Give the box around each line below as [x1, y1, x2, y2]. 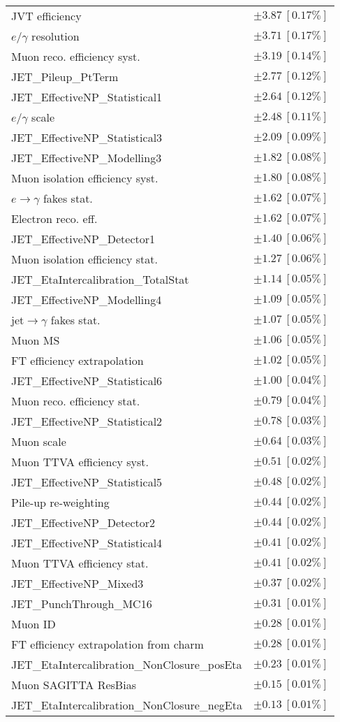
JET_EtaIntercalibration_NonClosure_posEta [11, 656, 242, 672]
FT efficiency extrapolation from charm [11, 636, 204, 652]
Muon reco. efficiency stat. [11, 393, 140, 409]
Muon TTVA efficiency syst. [11, 454, 149, 470]
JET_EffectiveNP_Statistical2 [11, 413, 163, 429]
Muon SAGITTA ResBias [11, 677, 136, 693]
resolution [31, 28, 80, 44]
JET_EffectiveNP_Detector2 [11, 514, 156, 530]
